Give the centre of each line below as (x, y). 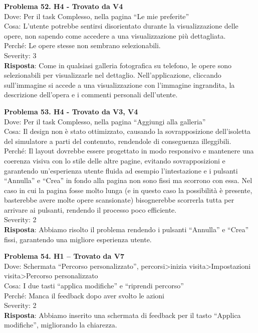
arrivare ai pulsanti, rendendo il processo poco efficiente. (90, 209)
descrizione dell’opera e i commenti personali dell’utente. (91, 95)
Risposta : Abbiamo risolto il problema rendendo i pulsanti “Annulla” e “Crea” (126, 229)
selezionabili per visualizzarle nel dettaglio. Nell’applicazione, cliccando (113, 75)
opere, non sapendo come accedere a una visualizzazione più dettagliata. (115, 35)
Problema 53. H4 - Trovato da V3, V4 (71, 111)
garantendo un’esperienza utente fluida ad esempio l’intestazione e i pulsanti (121, 170)
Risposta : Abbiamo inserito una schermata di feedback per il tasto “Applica (122, 315)
